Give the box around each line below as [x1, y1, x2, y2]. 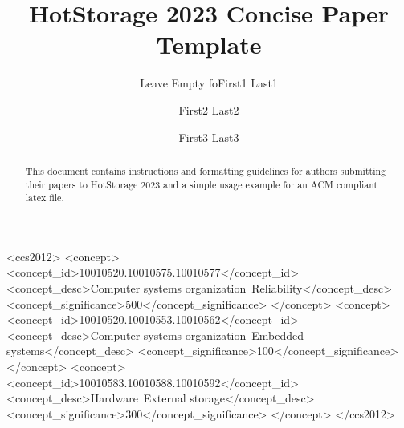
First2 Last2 [178, 101, 239, 118]
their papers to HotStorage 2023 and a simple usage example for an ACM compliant [25, 177, 378, 191]
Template [156, 28, 262, 61]
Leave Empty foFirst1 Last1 [140, 75, 278, 91]
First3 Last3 [178, 128, 239, 145]
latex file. [25, 191, 64, 204]
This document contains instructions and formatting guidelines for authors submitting [25, 164, 386, 177]
